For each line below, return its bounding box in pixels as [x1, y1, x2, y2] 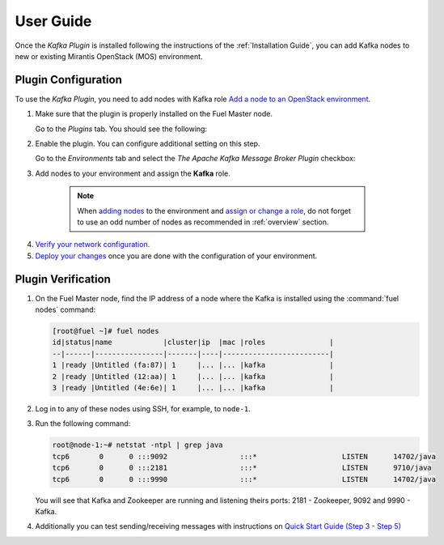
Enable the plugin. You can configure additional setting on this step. [35, 138, 260, 149]
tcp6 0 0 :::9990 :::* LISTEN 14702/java [52, 475, 437, 483]
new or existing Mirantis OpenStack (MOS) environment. [15, 51, 203, 61]
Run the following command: [35, 419, 131, 428]
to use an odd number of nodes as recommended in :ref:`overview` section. [77, 217, 329, 227]
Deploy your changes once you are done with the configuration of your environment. [35, 251, 318, 261]
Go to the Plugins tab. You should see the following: [35, 124, 208, 134]
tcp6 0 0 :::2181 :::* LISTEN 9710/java [52, 463, 432, 473]
